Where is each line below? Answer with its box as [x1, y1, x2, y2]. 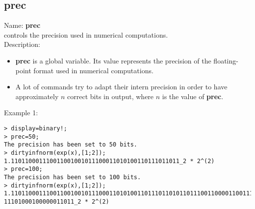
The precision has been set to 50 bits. [4, 141, 138, 148]
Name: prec [4, 20, 41, 30]
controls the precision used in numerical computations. [4, 29, 168, 40]
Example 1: [4, 107, 38, 118]
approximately [15, 91, 59, 101]
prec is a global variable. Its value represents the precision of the [15, 55, 211, 65]
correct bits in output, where [67, 91, 154, 101]
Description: [4, 39, 40, 49]
